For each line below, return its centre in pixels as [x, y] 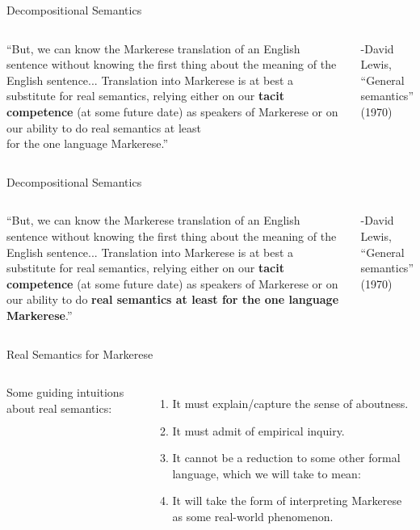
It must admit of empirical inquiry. [258, 430]
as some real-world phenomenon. [253, 517]
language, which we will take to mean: [267, 473]
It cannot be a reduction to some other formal [286, 458]
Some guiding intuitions [65, 392]
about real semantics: [59, 408]
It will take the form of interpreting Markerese [287, 501]
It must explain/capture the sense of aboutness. [290, 404]
